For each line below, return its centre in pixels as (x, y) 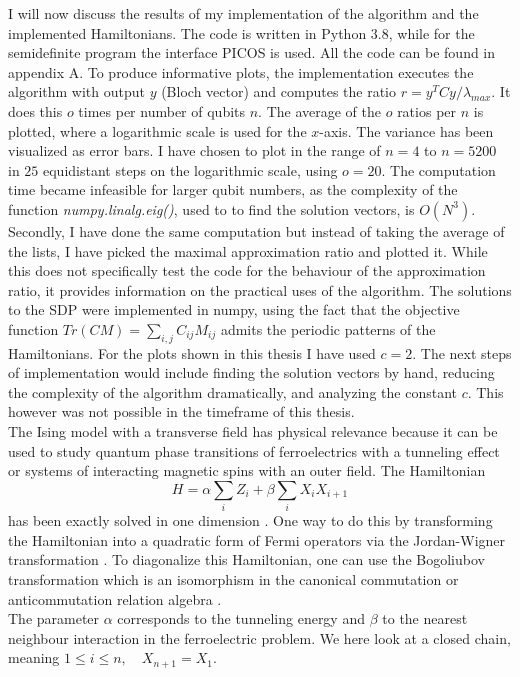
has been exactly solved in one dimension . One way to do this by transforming (250, 520)
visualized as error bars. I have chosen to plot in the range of (194, 150)
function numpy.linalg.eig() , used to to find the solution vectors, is (211, 208)
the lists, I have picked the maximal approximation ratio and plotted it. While (248, 250)
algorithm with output (76, 91)
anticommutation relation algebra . (115, 598)
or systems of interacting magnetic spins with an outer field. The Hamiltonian (247, 470)
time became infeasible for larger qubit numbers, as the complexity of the (233, 189)
